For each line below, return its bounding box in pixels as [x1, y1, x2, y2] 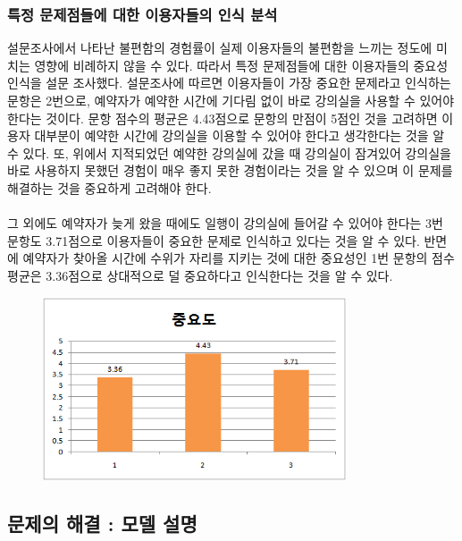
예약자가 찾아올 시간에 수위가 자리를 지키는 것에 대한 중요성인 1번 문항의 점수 [22, 249, 455, 267]
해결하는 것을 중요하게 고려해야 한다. [7, 178, 212, 197]
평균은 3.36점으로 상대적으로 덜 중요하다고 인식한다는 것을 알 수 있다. [7, 266, 393, 284]
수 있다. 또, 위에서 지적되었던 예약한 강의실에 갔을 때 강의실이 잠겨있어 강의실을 [7, 143, 451, 162]
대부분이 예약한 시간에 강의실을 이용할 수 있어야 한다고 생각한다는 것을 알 [34, 126, 445, 145]
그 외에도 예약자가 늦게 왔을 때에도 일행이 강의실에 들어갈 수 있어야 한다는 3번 [7, 214, 443, 232]
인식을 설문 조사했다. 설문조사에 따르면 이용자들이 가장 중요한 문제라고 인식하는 [7, 73, 451, 92]
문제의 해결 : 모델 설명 [7, 509, 197, 537]
